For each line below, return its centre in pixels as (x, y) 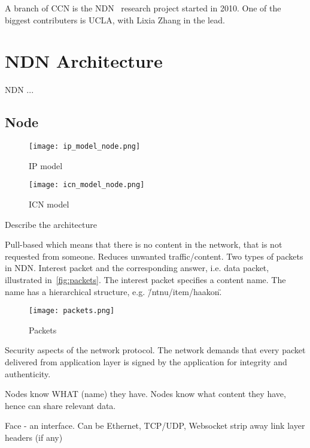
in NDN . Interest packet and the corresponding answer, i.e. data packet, (137, 268)
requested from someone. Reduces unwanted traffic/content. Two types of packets (154, 256)
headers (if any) (34, 437)
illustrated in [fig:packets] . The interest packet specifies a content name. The (145, 279)
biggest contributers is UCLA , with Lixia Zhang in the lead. (115, 19)
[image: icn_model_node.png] (87, 185)
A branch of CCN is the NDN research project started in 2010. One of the (143, 8)
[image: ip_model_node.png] (85, 147)
